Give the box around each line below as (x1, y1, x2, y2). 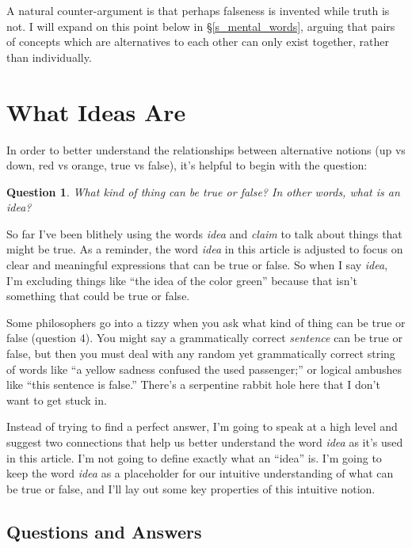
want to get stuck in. (6, 391, 107, 408)
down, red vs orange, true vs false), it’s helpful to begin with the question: (6, 157, 368, 173)
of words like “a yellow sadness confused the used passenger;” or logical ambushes (6, 360, 402, 377)
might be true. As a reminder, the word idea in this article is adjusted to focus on (6, 241, 403, 257)
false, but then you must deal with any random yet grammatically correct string (6, 345, 395, 362)
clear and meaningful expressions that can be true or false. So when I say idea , (6, 257, 388, 273)
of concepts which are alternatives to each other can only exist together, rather (6, 33, 390, 50)
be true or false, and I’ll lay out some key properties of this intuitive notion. (6, 480, 376, 497)
